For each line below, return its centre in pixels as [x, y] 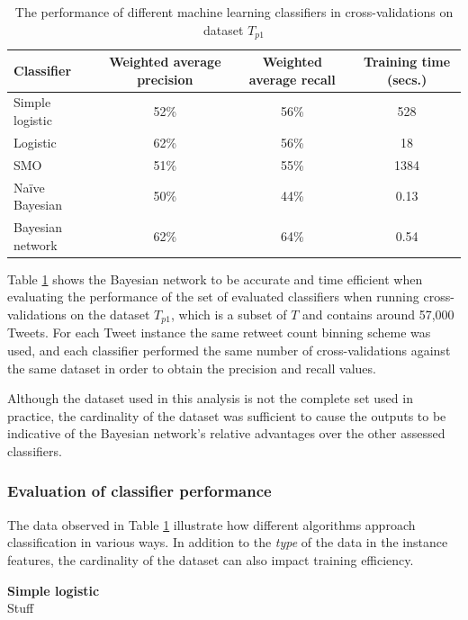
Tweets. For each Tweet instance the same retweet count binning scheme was [219, 332]
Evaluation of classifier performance [139, 491]
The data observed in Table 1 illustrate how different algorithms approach [211, 524]
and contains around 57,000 [378, 314]
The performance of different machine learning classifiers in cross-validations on [234, 12]
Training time [407, 62]
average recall [292, 79]
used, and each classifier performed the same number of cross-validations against [229, 350]
